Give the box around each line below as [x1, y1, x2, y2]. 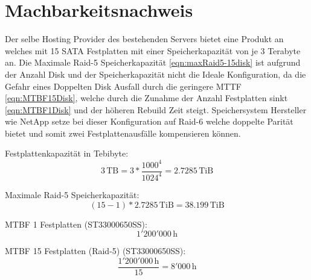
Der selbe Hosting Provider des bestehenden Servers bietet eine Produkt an [5, 33, 284, 45]
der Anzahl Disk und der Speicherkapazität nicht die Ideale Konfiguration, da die [5, 67, 306, 80]
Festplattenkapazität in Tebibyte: [5, 147, 129, 160]
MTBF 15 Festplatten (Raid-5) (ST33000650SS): [5, 244, 186, 257]
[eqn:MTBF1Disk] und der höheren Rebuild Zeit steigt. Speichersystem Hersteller [5, 103, 307, 116]
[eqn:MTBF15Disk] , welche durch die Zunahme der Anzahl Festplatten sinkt [5, 92, 288, 104]
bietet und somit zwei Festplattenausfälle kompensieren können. [5, 126, 241, 139]
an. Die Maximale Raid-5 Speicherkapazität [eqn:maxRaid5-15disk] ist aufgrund [5, 56, 301, 69]
